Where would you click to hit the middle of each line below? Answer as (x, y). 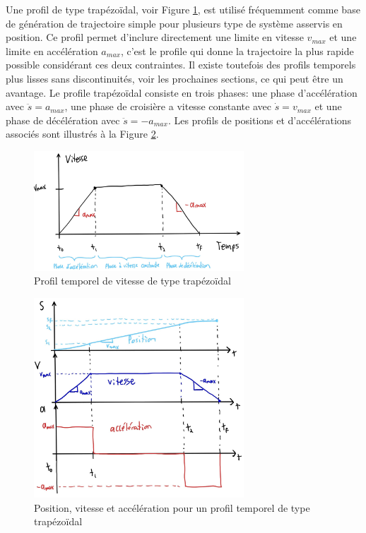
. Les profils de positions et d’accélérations (260, 120)
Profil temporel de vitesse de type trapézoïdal (132, 281)
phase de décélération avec (63, 120)
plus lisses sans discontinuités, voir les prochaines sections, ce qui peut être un (175, 78)
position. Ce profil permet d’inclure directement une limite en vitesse (155, 37)
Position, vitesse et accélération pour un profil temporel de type (172, 507)
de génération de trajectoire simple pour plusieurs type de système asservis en (174, 23)
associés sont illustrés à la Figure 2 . (82, 134)
